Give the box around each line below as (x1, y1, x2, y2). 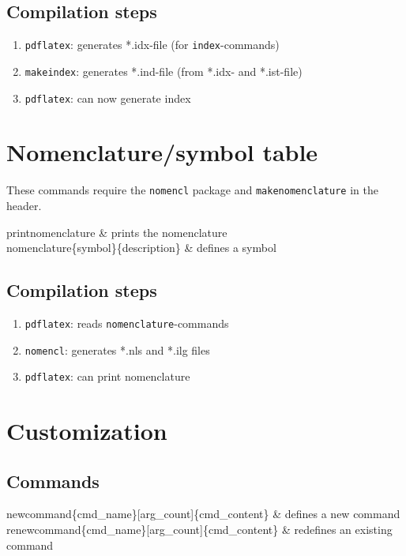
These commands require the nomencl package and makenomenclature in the (6, 182, 378, 198)
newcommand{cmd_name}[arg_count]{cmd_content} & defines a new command (6, 505, 400, 522)
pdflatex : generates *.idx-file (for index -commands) (24, 36, 280, 53)
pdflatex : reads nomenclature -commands (24, 314, 229, 331)
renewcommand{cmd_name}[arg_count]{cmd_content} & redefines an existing (6, 521, 393, 538)
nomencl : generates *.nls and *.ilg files (24, 341, 210, 358)
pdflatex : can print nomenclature (24, 368, 190, 385)
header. (6, 197, 42, 213)
